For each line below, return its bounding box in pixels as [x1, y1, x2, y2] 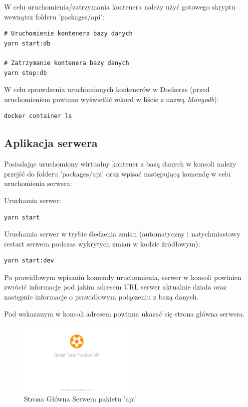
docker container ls [4, 112, 72, 120]
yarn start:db [4, 39, 51, 47]
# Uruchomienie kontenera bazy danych [4, 30, 133, 37]
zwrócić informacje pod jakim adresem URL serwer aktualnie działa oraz [4, 281, 227, 292]
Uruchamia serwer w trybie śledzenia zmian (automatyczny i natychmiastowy [4, 228, 241, 239]
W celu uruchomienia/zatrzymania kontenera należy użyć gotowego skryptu [4, 1, 236, 11]
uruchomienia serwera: [4, 178, 72, 188]
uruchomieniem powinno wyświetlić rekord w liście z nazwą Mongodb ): [4, 93, 219, 104]
